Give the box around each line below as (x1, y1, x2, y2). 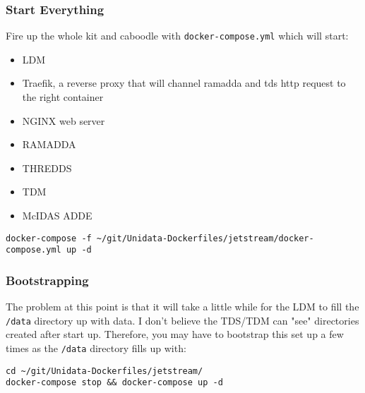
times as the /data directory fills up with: (6, 341, 186, 355)
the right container (22, 90, 104, 104)
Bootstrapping (6, 271, 89, 289)
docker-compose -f (6, 233, 92, 243)
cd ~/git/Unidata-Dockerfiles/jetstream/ (6, 365, 203, 376)
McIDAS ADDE (22, 208, 92, 223)
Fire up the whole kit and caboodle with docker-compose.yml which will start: (6, 28, 349, 43)
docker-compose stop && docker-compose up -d (6, 377, 223, 388)
